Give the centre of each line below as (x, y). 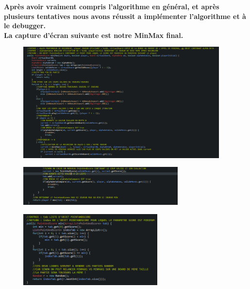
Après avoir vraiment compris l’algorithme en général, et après (112, 6)
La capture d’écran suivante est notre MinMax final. (94, 35)
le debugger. (25, 26)
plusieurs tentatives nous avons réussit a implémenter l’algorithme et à (125, 16)
